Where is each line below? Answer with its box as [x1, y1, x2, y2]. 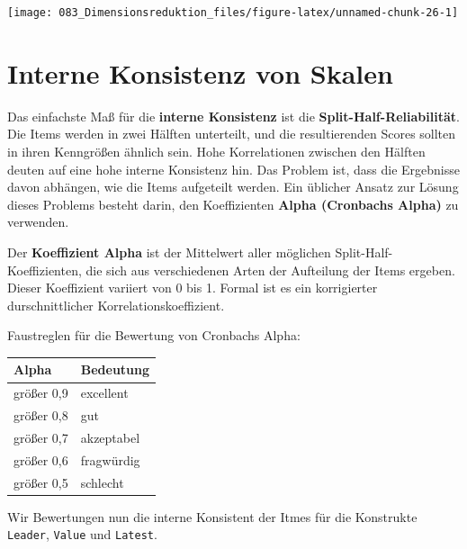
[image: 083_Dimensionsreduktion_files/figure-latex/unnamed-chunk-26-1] [7, 6, 459, 19]
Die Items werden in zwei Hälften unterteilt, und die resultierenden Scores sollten [7, 124, 456, 143]
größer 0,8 [13, 406, 68, 425]
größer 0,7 [13, 427, 68, 446]
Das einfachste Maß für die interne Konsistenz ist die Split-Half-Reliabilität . [7, 106, 460, 125]
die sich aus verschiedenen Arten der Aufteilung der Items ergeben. [85, 260, 455, 279]
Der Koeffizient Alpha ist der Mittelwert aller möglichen [7, 242, 331, 261]
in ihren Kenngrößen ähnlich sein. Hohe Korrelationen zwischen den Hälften [7, 141, 426, 160]
